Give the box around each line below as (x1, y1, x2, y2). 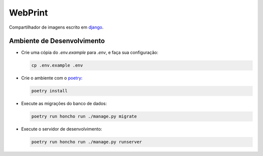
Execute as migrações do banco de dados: (21, 101, 107, 106)
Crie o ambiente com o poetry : (21, 75, 83, 81)
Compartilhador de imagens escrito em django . (9, 24, 104, 30)
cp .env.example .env (31, 63, 83, 68)
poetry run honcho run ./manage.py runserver (31, 139, 142, 145)
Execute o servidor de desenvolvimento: (21, 126, 102, 132)
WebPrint (9, 7, 48, 18)
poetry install (31, 88, 68, 94)
